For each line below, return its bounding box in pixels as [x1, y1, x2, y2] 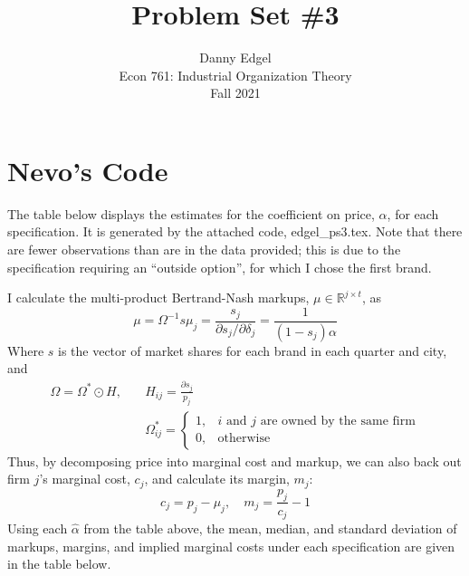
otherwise [217, 432, 271, 446]
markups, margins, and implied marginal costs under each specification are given [7, 536, 455, 555]
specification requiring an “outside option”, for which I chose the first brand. [7, 257, 432, 276]
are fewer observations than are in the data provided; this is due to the [7, 240, 401, 259]
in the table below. [7, 554, 111, 573]
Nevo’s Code [7, 151, 168, 188]
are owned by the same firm [260, 415, 416, 428]
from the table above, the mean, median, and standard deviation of [83, 519, 457, 538]
